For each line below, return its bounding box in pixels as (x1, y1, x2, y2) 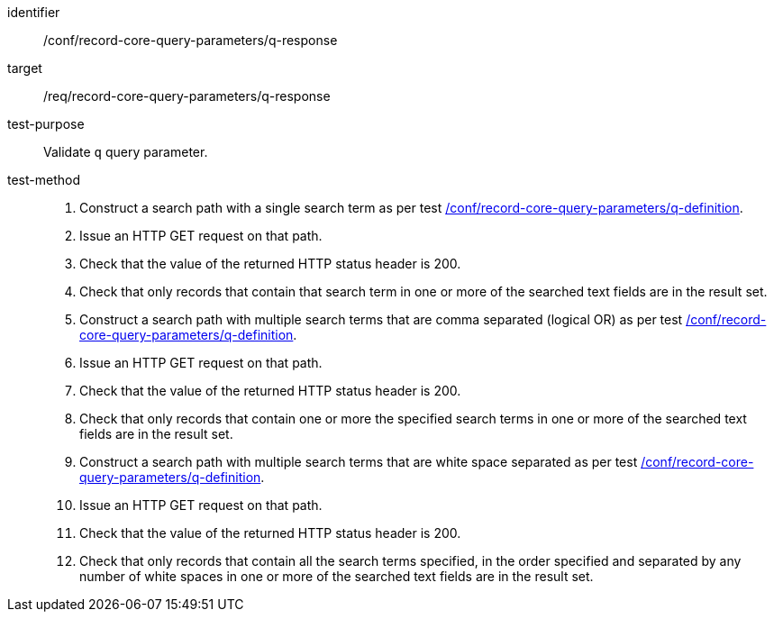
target (7, 60, 42, 76)
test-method (7, 172, 80, 187)
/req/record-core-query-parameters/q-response (43, 88, 331, 104)
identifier (7, 5, 60, 20)
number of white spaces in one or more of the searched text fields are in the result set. (79, 569, 594, 584)
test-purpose (7, 116, 85, 132)
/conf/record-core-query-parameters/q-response (43, 32, 338, 48)
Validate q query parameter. (43, 144, 208, 159)
